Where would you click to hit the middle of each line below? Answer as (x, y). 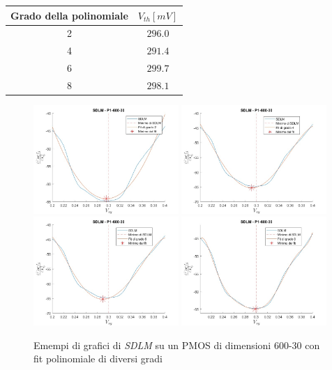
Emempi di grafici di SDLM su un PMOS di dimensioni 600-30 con (177, 345)
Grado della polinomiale (69, 15)
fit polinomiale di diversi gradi (98, 359)
